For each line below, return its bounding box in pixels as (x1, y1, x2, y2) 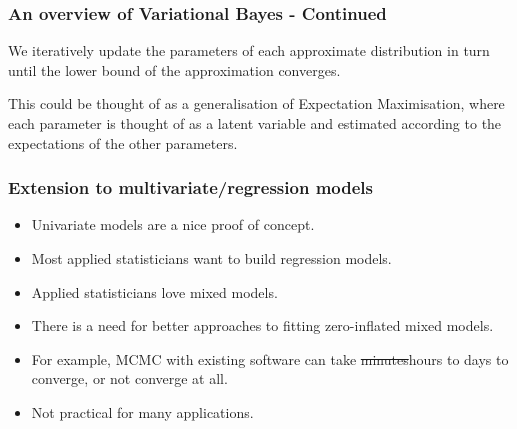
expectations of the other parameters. (8, 132, 238, 153)
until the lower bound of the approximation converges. (8, 59, 341, 80)
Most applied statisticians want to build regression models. (31, 248, 392, 268)
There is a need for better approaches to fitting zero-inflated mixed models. (31, 315, 494, 336)
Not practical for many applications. (31, 401, 254, 422)
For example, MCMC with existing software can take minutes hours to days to (31, 348, 509, 369)
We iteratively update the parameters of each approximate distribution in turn (8, 40, 490, 61)
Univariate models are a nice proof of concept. (31, 214, 315, 235)
